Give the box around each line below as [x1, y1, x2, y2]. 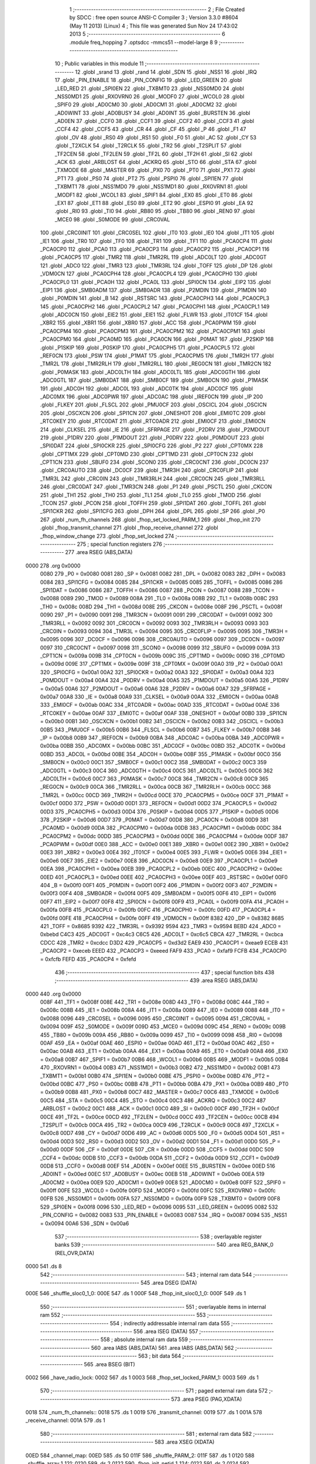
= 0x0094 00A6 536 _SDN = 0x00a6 [40, 1220, 129, 1227]
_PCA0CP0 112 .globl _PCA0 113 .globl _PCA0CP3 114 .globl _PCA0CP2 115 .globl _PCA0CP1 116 [40, 245, 270, 252]
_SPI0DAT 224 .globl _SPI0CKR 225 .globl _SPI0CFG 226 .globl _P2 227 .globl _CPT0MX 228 [40, 442, 263, 449]
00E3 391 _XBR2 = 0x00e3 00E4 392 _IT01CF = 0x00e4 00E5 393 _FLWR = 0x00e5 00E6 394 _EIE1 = [40, 849, 287, 856]
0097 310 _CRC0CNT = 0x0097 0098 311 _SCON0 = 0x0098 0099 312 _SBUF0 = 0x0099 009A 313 [40, 644, 280, 651]
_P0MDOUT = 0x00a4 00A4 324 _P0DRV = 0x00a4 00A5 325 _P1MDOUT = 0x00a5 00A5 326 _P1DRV [40, 677, 289, 684]
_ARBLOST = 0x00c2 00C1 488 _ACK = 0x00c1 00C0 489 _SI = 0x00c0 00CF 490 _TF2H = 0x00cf [40, 1105, 279, 1112]
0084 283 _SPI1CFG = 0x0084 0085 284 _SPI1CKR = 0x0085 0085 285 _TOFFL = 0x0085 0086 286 [40, 579, 283, 586]
